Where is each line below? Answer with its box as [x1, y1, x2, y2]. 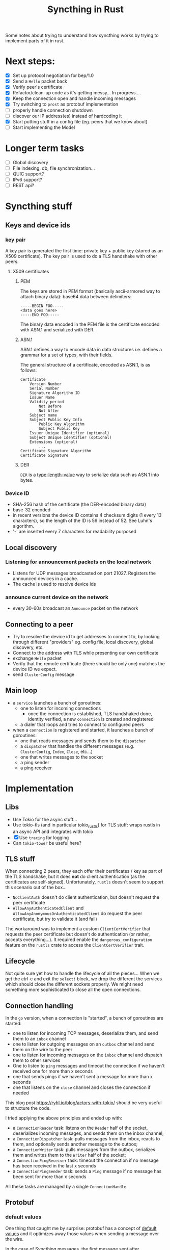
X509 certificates [12, 268, 49, 274]
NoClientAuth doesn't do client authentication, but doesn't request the [12, 894, 159, 900]
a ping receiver [20, 765, 52, 771]
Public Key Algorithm [38, 422, 85, 427]
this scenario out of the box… [5, 884, 67, 891]
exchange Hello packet [12, 655, 62, 661]
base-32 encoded [12, 507, 51, 513]
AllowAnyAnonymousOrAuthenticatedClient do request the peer [12, 910, 143, 917]
